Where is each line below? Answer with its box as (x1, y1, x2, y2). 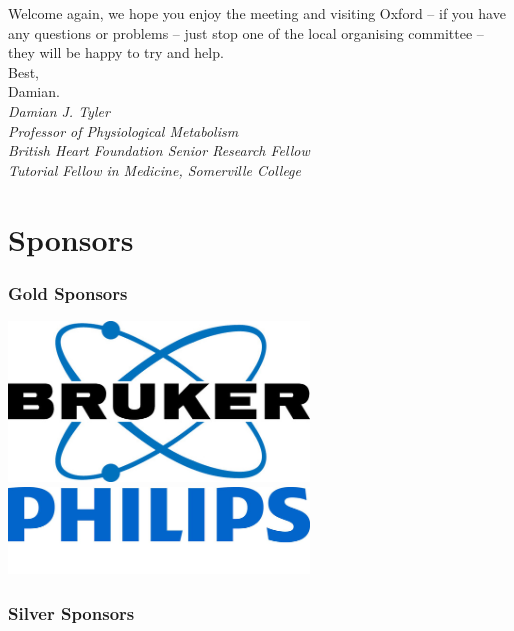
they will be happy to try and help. (8, 42, 224, 63)
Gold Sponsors (8, 280, 128, 305)
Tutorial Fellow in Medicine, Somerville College (8, 159, 301, 180)
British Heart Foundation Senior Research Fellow (8, 140, 310, 161)
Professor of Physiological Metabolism (8, 120, 239, 141)
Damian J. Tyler (8, 100, 110, 121)
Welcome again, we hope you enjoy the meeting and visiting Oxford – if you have (8, 3, 506, 23)
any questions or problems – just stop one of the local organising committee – (8, 22, 484, 43)
